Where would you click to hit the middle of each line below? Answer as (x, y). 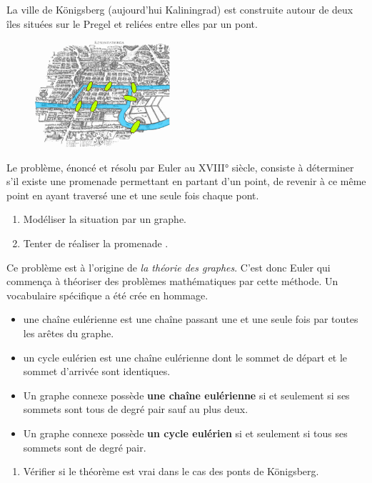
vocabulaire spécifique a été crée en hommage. (107, 295)
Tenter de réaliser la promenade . (96, 243)
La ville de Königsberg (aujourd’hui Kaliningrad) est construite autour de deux (180, 9)
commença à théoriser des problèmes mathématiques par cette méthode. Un (172, 281)
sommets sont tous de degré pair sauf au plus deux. (136, 409)
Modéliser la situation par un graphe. (105, 219)
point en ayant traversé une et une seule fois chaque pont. (133, 195)
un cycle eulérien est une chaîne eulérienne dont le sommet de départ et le (185, 357)
